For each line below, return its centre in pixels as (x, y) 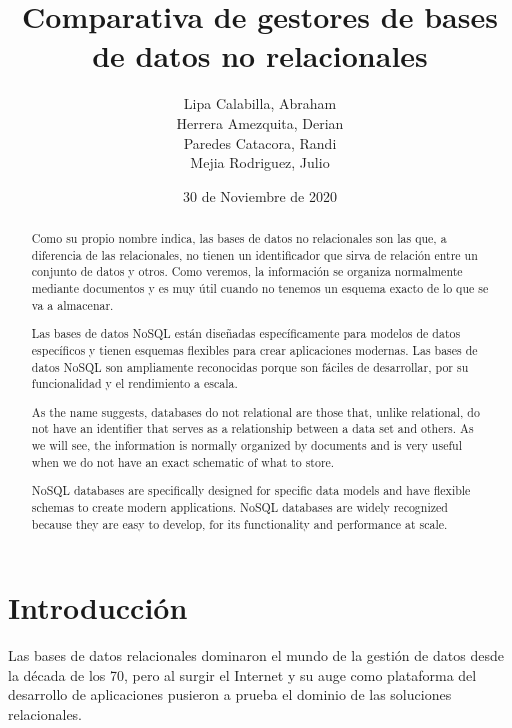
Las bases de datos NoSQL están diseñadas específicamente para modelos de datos (246, 333)
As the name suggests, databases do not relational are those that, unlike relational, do (255, 411)
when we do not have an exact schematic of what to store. (183, 461)
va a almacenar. (72, 304)
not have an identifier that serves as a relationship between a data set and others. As (252, 428)
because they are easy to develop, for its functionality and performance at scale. (239, 523)
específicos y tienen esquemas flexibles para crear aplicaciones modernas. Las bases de (254, 349)
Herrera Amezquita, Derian (260, 122)
